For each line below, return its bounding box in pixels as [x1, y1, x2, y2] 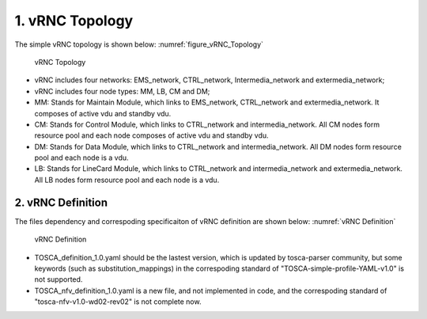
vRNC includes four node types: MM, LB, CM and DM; [34, 86, 210, 96]
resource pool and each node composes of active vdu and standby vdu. [34, 131, 269, 140]
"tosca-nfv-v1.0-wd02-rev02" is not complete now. [34, 297, 202, 306]
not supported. [34, 275, 83, 284]
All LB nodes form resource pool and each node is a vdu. [34, 175, 220, 184]
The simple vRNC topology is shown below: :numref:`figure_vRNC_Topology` [14, 40, 264, 49]
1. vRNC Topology [14, 12, 134, 29]
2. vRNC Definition [14, 196, 108, 209]
